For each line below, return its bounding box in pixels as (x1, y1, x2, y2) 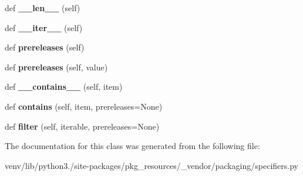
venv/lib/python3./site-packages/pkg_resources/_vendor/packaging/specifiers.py (5, 159, 298, 171)
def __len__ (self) (5, 2, 80, 13)
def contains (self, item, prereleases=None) (5, 100, 163, 112)
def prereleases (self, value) (5, 60, 108, 73)
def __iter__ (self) (5, 21, 83, 33)
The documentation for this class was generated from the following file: (5, 140, 260, 152)
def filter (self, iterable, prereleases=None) (5, 120, 160, 132)
